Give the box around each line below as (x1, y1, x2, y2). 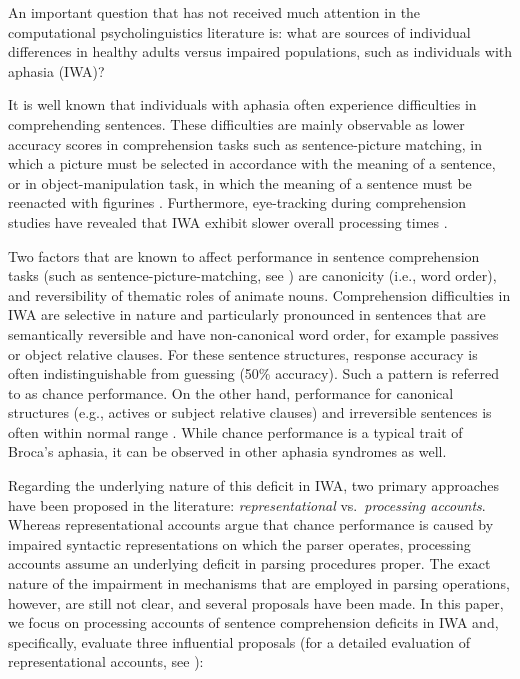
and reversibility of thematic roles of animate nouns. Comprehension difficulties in (8, 284, 511, 305)
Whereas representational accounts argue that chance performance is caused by (8, 514, 494, 535)
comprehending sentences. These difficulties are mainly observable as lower (8, 113, 465, 134)
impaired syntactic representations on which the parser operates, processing (8, 533, 471, 554)
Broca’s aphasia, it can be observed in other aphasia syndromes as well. (8, 441, 447, 462)
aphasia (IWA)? (8, 60, 105, 81)
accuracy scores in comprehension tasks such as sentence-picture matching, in (8, 133, 482, 154)
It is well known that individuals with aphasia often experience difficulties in (8, 94, 477, 115)
